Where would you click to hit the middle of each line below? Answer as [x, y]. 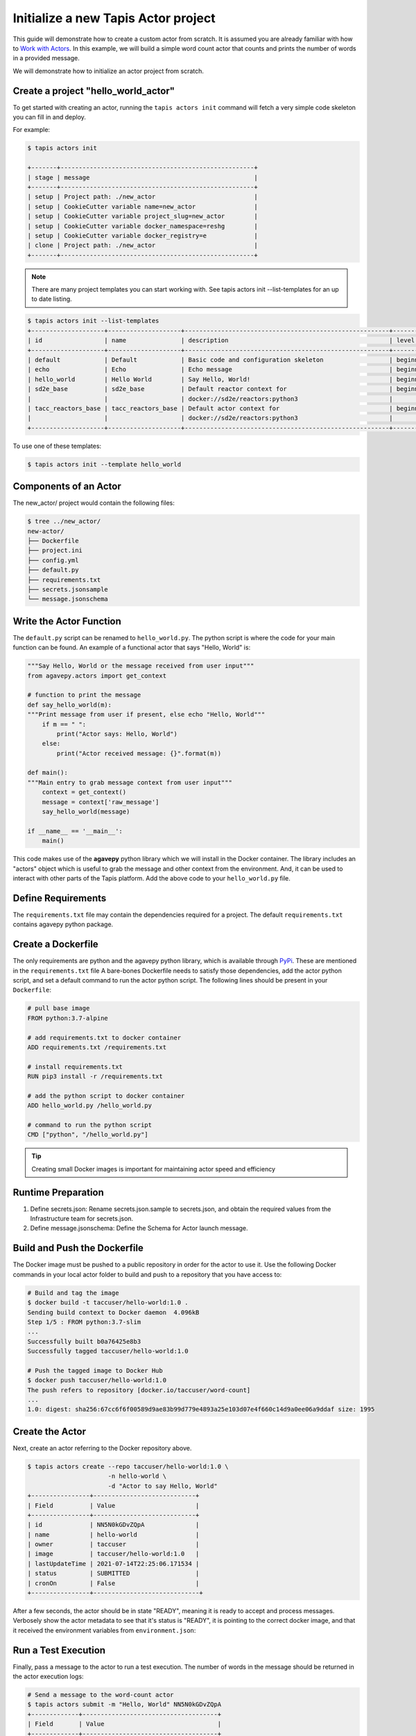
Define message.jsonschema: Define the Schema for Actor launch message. [139, 1228]
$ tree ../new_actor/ [64, 521]
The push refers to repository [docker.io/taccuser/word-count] [139, 1390]
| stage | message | [142, 177]
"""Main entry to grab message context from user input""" [130, 782]
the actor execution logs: [48, 1676]
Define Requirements [60, 898]
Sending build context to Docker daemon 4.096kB [113, 1312]
